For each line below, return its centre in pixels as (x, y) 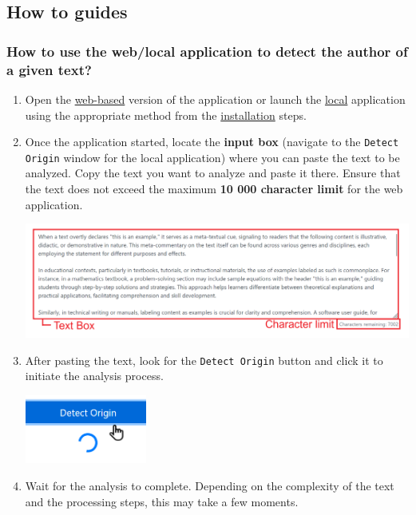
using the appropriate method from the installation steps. (166, 115)
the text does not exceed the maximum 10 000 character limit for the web (214, 189)
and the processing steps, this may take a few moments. (162, 501)
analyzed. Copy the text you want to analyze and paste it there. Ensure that (213, 173)
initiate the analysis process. (94, 376)
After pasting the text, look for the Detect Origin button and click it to (204, 360)
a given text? (49, 69)
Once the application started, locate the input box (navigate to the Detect (212, 142)
